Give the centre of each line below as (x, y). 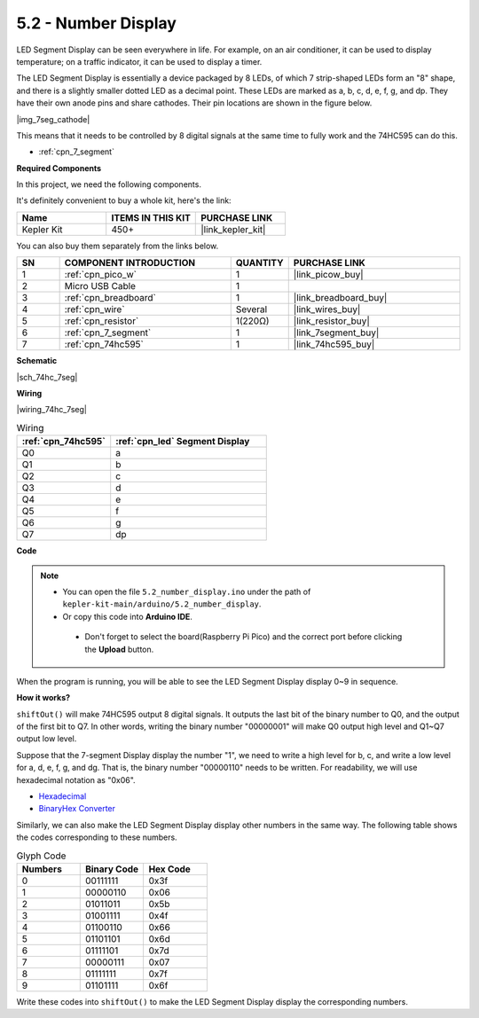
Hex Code (169, 869)
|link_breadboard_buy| (340, 298)
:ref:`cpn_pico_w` (101, 275)
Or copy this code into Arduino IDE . (127, 616)
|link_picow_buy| (328, 275)
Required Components (59, 168)
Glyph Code (41, 856)
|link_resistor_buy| (331, 321)
